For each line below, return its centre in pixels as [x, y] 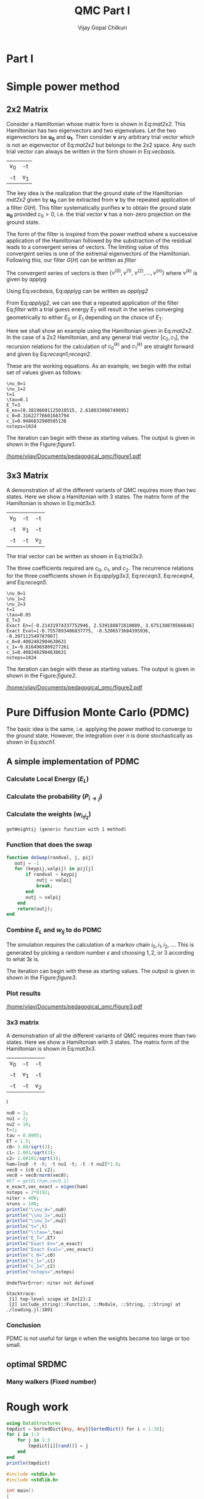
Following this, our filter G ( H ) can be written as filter [71, 260]
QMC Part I [102, 11]
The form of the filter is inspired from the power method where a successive [102, 234]
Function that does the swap [49, 845]
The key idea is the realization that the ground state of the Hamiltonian [94, 193]
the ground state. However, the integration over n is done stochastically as [100, 736]
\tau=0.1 [17, 400]
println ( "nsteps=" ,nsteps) [40, 1272]
